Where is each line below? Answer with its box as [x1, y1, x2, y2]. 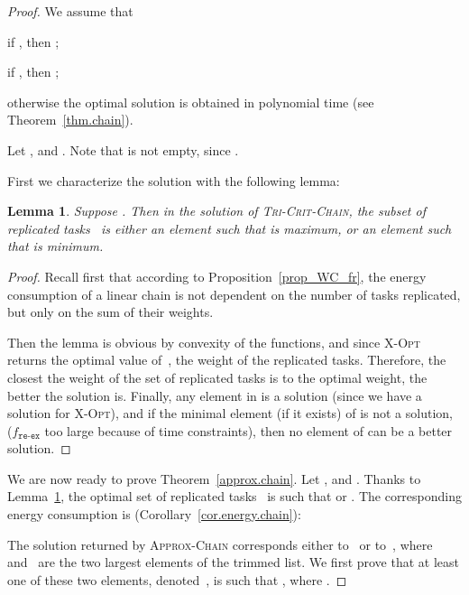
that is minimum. [7, 237, 104, 256]
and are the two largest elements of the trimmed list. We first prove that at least [7, 553, 460, 572]
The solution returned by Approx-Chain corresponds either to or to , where [7, 535, 433, 553]
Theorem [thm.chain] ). [7, 110, 133, 129]
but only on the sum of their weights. [7, 302, 214, 321]
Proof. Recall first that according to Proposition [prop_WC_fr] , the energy [7, 266, 427, 285]
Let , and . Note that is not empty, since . [7, 140, 239, 159]
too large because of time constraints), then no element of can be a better [44, 421, 453, 440]
